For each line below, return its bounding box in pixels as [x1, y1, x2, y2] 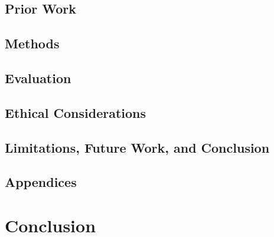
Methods [5, 34, 60, 52]
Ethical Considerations [5, 103, 146, 121]
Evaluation [5, 68, 71, 87]
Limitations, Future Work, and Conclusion [5, 138, 270, 156]
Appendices [5, 173, 77, 191]
